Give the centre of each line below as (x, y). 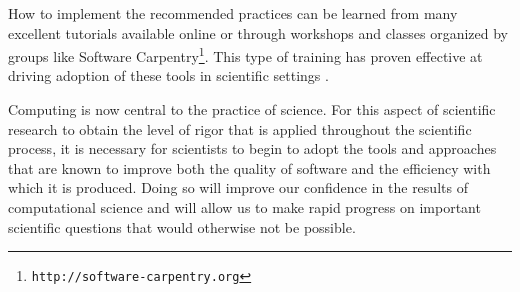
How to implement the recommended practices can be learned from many (233, 13)
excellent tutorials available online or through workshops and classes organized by (258, 32)
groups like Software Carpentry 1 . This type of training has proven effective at (245, 54)
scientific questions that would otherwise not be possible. (182, 226)
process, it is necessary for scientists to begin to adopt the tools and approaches (252, 148)
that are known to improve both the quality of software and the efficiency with (249, 167)
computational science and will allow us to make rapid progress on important (244, 207)
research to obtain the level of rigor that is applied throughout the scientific (240, 128)
